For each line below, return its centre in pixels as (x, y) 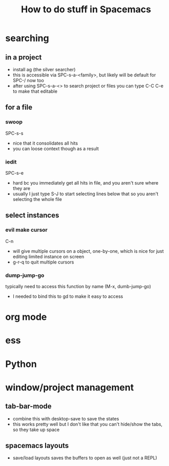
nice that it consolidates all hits (45, 143)
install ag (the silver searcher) (44, 69)
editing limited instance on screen (48, 256)
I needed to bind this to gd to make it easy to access (68, 296)
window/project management (70, 387)
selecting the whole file (37, 199)
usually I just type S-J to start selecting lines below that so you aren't (86, 194)
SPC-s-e (15, 173)
